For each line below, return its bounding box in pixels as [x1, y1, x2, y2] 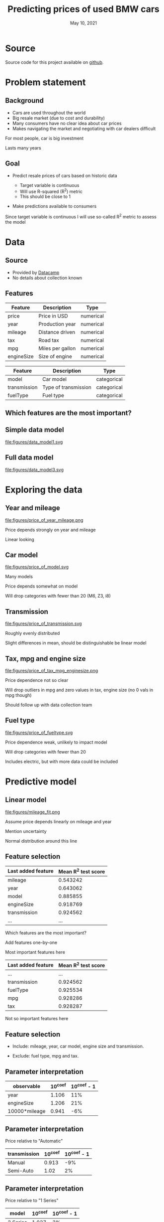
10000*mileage [7, 1108, 46, 1115]
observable [12, 1082, 41, 1089]
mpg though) [5, 692, 32, 698]
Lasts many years [5, 145, 41, 151]
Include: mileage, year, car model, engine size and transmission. [12, 1043, 144, 1050]
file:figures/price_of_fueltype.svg [5, 729, 73, 736]
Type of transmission [42, 384, 92, 391]
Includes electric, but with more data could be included [5, 759, 118, 764]
